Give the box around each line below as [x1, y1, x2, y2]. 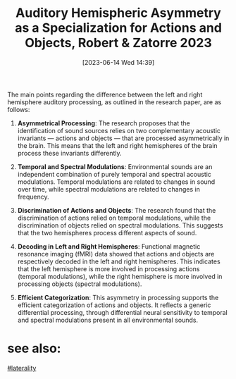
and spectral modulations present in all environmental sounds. [17, 316, 199, 324]
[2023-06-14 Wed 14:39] [82, 58, 155, 66]
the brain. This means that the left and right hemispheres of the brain [17, 141, 218, 149]
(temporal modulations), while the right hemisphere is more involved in [17, 272, 223, 280]
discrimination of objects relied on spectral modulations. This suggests [17, 220, 223, 230]
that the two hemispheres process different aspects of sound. [17, 228, 197, 237]
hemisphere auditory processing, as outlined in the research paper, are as [7, 97, 222, 106]
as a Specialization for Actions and [15, 20, 222, 36]
